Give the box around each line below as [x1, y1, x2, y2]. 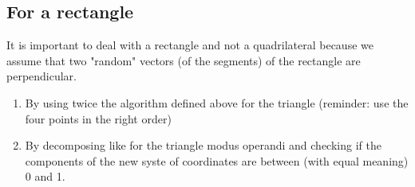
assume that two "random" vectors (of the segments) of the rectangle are [6, 52, 361, 68]
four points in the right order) [25, 110, 172, 127]
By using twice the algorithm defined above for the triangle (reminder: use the [25, 94, 409, 111]
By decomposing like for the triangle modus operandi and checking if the [25, 137, 381, 154]
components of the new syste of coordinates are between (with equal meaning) [25, 152, 409, 169]
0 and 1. [25, 168, 65, 185]
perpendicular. [6, 68, 77, 84]
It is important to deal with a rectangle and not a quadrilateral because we [6, 37, 373, 53]
